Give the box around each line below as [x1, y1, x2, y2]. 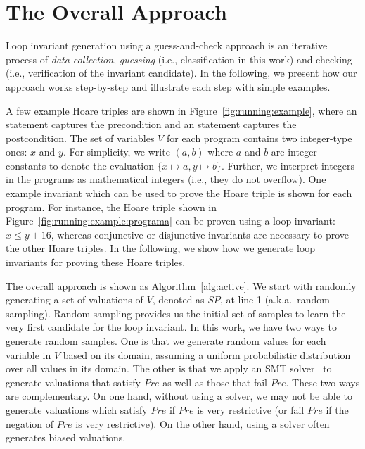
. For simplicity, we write [63, 144, 170, 159]
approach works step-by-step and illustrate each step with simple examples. [6, 79, 331, 94]
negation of [6, 416, 54, 431]
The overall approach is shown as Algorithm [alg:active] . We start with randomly [6, 278, 357, 293]
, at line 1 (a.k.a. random [219, 292, 330, 307]
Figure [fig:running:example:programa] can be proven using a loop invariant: [6, 213, 335, 228]
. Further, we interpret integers [221, 158, 355, 172]
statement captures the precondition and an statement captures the [6, 117, 297, 132]
